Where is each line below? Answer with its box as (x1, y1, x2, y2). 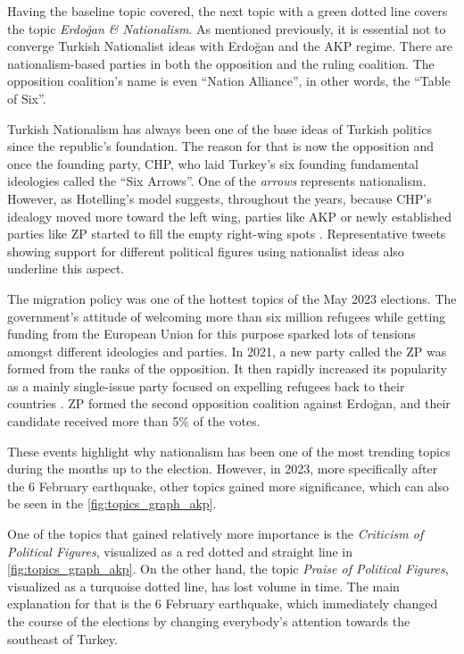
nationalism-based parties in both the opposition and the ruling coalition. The (7, 54, 435, 72)
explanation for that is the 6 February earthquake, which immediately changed (7, 594, 438, 613)
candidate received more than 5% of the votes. (7, 412, 261, 431)
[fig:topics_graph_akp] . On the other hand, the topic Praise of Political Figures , (7, 559, 449, 578)
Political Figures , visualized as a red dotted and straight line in (7, 541, 353, 560)
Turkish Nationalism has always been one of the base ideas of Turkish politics (7, 119, 432, 138)
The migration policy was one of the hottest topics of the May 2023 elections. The (7, 289, 457, 307)
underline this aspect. (7, 259, 125, 278)
